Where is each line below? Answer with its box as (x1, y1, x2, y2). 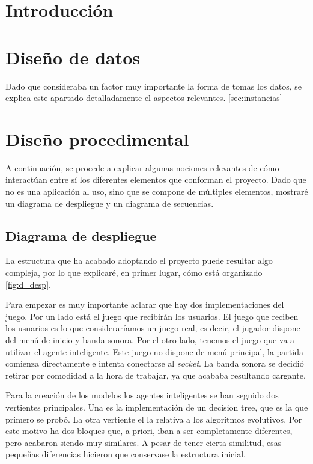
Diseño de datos (5, 44, 141, 69)
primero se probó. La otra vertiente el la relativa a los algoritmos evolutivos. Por (5, 412, 302, 425)
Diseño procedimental (5, 126, 189, 151)
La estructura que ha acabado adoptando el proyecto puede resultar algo (5, 254, 273, 267)
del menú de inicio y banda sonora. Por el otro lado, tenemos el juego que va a (5, 333, 295, 346)
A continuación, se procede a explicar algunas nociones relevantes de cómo (5, 161, 279, 174)
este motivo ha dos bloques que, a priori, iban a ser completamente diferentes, (5, 424, 293, 437)
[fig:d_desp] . (5, 278, 51, 290)
